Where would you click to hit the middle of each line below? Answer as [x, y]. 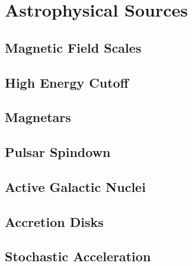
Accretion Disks [54, 221]
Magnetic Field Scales [73, 47]
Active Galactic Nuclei [75, 186]
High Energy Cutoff [67, 82]
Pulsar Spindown [58, 152]
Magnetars [38, 117]
